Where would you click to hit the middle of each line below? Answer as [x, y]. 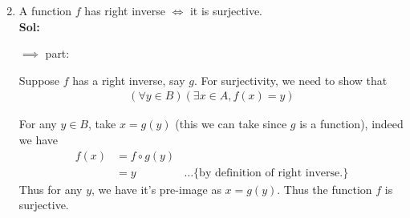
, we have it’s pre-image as [156, 189]
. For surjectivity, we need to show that [290, 80]
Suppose [39, 80]
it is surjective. [226, 10]
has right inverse [125, 10]
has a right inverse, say [129, 80]
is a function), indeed [351, 124]
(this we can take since [231, 124]
